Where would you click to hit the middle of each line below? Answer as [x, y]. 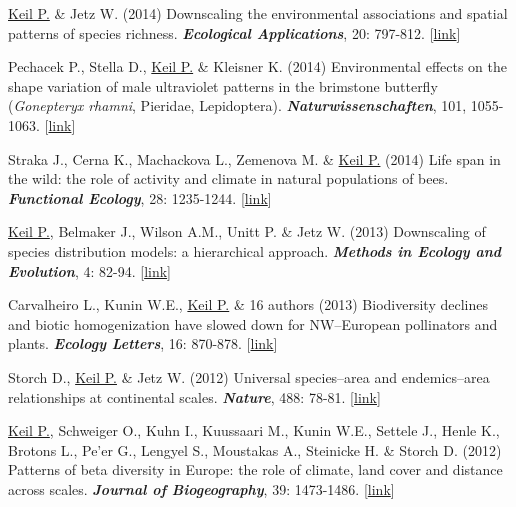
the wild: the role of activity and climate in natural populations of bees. [228, 178]
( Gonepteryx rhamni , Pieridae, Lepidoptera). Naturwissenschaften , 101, [237, 105]
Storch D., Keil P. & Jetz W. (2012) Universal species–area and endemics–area [249, 376]
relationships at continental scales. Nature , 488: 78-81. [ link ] [194, 396]
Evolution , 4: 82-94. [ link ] [90, 270]
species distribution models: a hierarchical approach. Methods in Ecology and [255, 250]
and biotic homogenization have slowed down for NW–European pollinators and [253, 323]
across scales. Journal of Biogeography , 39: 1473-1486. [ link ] [201, 488]
